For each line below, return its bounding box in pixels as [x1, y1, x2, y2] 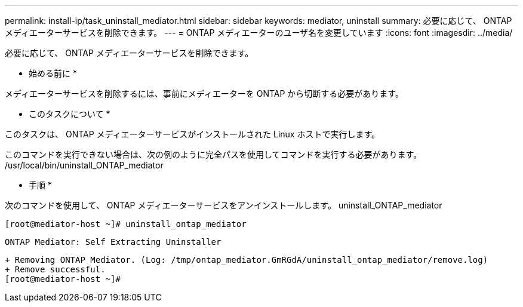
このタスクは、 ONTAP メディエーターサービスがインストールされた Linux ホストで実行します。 [5, 129, 380, 139]
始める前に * [29, 68, 77, 78]
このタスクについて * [29, 109, 110, 119]
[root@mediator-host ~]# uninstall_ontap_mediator [5, 219, 247, 229]
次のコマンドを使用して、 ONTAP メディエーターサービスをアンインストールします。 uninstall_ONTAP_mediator [5, 200, 442, 210]
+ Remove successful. [5, 265, 106, 274]
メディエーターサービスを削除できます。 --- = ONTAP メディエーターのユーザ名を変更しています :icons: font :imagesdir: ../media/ [5, 27, 513, 38]
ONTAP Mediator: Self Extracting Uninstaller [5, 237, 221, 247]
